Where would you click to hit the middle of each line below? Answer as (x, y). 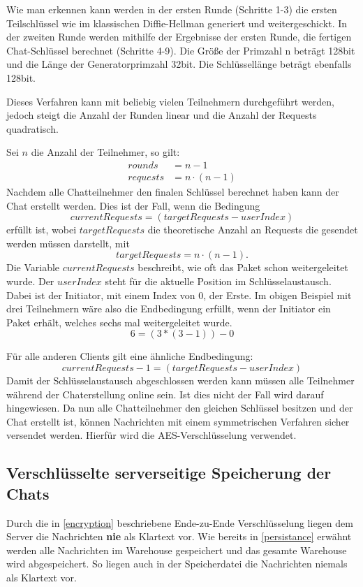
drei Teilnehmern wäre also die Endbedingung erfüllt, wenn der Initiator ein (169, 309)
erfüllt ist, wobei (42, 230)
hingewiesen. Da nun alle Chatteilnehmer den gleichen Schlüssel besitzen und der (180, 408)
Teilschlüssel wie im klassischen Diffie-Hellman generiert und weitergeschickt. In (177, 23)
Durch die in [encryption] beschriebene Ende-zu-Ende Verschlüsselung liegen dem (180, 522)
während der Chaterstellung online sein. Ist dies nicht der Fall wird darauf (165, 394)
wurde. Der (30, 281)
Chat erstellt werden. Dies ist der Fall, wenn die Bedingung (133, 205)
